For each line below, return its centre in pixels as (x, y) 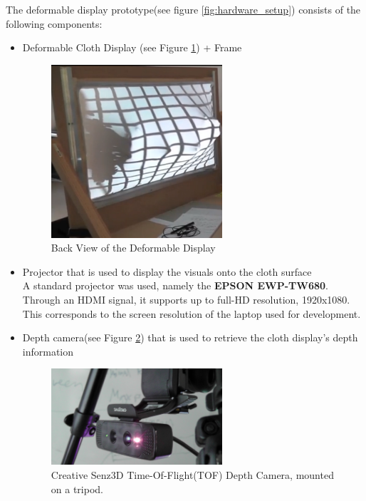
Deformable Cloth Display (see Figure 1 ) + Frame (132, 47)
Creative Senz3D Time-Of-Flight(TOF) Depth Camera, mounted (192, 474)
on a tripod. (77, 489)
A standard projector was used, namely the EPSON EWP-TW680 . (175, 285)
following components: (54, 23)
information (48, 351)
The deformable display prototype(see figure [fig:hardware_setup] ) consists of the (183, 9)
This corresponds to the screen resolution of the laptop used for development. (192, 313)
